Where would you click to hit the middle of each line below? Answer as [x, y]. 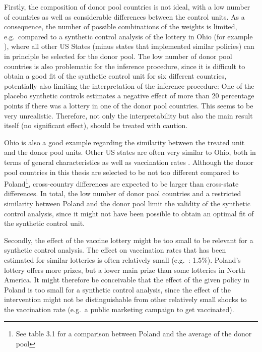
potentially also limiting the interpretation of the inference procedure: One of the [129, 85]
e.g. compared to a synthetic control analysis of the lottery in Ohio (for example [128, 36]
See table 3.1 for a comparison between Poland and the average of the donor [134, 334]
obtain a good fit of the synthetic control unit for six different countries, [115, 76]
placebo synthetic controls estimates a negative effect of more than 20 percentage [129, 96]
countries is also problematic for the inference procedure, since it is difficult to [125, 66]
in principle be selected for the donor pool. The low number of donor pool [118, 56]
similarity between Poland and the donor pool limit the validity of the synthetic [127, 203]
